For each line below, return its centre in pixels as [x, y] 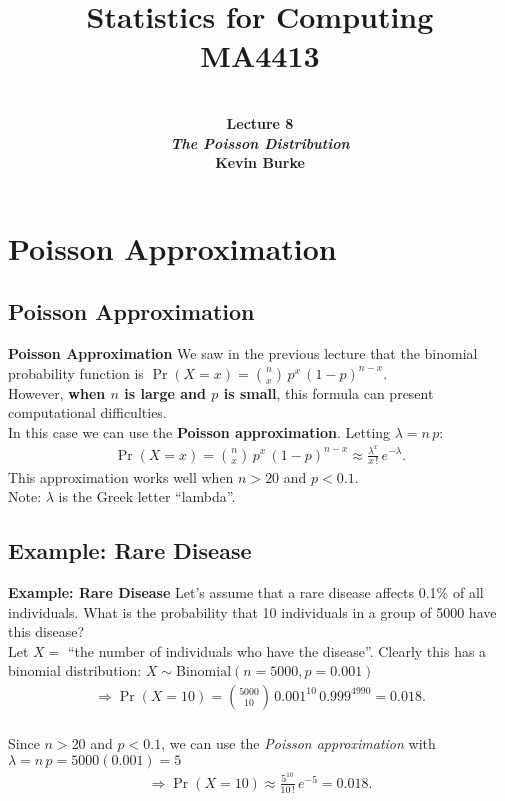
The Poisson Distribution [260, 142]
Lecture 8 [260, 122]
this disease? [46, 631]
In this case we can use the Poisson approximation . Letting [199, 431]
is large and [165, 392]
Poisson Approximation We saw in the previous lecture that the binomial [243, 353]
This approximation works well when [121, 476]
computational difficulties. [87, 412]
